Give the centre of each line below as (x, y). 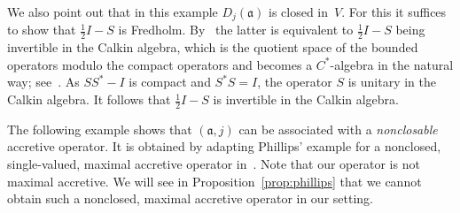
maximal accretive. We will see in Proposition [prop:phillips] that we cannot (214, 181)
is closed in (298, 11)
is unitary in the (392, 82)
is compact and (170, 82)
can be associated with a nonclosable (338, 129)
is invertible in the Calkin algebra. (306, 99)
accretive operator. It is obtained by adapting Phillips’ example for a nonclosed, (224, 146)
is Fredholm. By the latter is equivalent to (236, 30)
